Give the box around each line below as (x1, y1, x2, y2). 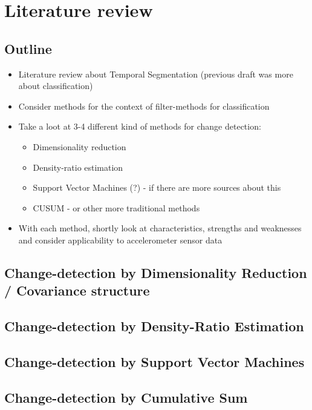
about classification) (18, 79, 93, 92)
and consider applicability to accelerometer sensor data (18, 233, 223, 246)
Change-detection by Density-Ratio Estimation (4, 317, 304, 336)
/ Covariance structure (4, 281, 150, 300)
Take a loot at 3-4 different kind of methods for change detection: (18, 120, 261, 133)
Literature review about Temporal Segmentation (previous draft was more (18, 67, 293, 80)
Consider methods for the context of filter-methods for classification (18, 99, 270, 112)
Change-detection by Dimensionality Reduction (4, 263, 307, 282)
